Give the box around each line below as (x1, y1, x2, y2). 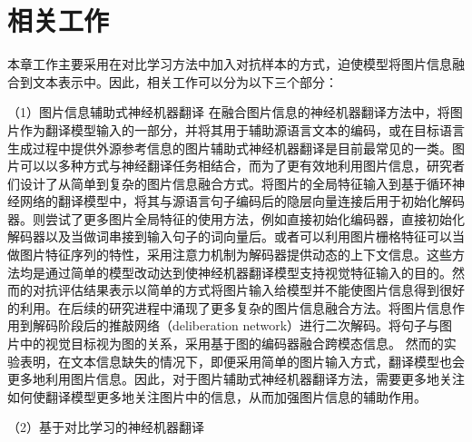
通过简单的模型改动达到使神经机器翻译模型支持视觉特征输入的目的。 (44, 262, 452, 281)
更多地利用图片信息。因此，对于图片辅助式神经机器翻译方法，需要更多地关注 (7, 369, 465, 388)
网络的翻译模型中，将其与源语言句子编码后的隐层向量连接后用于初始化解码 (19, 192, 465, 211)
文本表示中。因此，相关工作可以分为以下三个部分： (32, 72, 338, 91)
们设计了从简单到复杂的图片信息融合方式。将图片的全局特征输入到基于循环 (7, 173, 452, 192)
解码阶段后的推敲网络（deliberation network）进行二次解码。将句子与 (32, 316, 440, 335)
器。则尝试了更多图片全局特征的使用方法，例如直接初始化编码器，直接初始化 (7, 209, 465, 228)
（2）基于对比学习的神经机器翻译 (7, 417, 204, 437)
